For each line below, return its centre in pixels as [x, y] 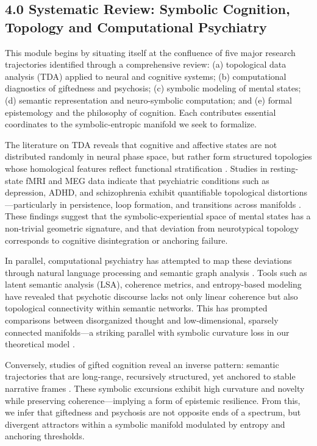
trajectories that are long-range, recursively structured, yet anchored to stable [150, 376]
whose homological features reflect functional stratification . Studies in [136, 168]
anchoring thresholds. [45, 436]
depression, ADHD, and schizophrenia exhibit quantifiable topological [135, 192]
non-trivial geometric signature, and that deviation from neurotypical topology [152, 228]
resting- [284, 168]
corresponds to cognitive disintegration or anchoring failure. [116, 240]
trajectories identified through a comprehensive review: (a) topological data [146, 64]
